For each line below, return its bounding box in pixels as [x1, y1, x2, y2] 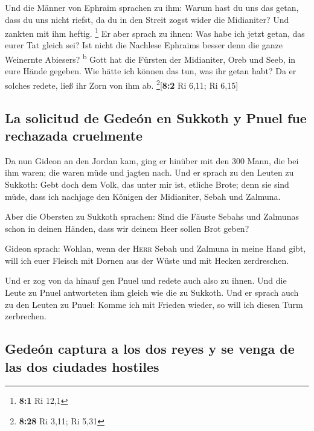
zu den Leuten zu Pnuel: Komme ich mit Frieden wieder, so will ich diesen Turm [5, 298, 303, 310]
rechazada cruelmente [5, 126, 143, 144]
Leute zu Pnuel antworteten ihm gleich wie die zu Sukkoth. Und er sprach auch [5, 286, 299, 299]
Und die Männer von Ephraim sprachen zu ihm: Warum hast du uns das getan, [5, 1, 299, 13]
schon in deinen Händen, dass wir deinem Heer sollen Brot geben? [5, 222, 249, 234]
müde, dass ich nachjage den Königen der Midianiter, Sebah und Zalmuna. [5, 190, 281, 202]
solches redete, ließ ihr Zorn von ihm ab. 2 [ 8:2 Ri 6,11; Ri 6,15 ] [5, 77, 239, 91]
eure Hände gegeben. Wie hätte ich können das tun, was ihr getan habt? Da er [5, 65, 296, 77]
